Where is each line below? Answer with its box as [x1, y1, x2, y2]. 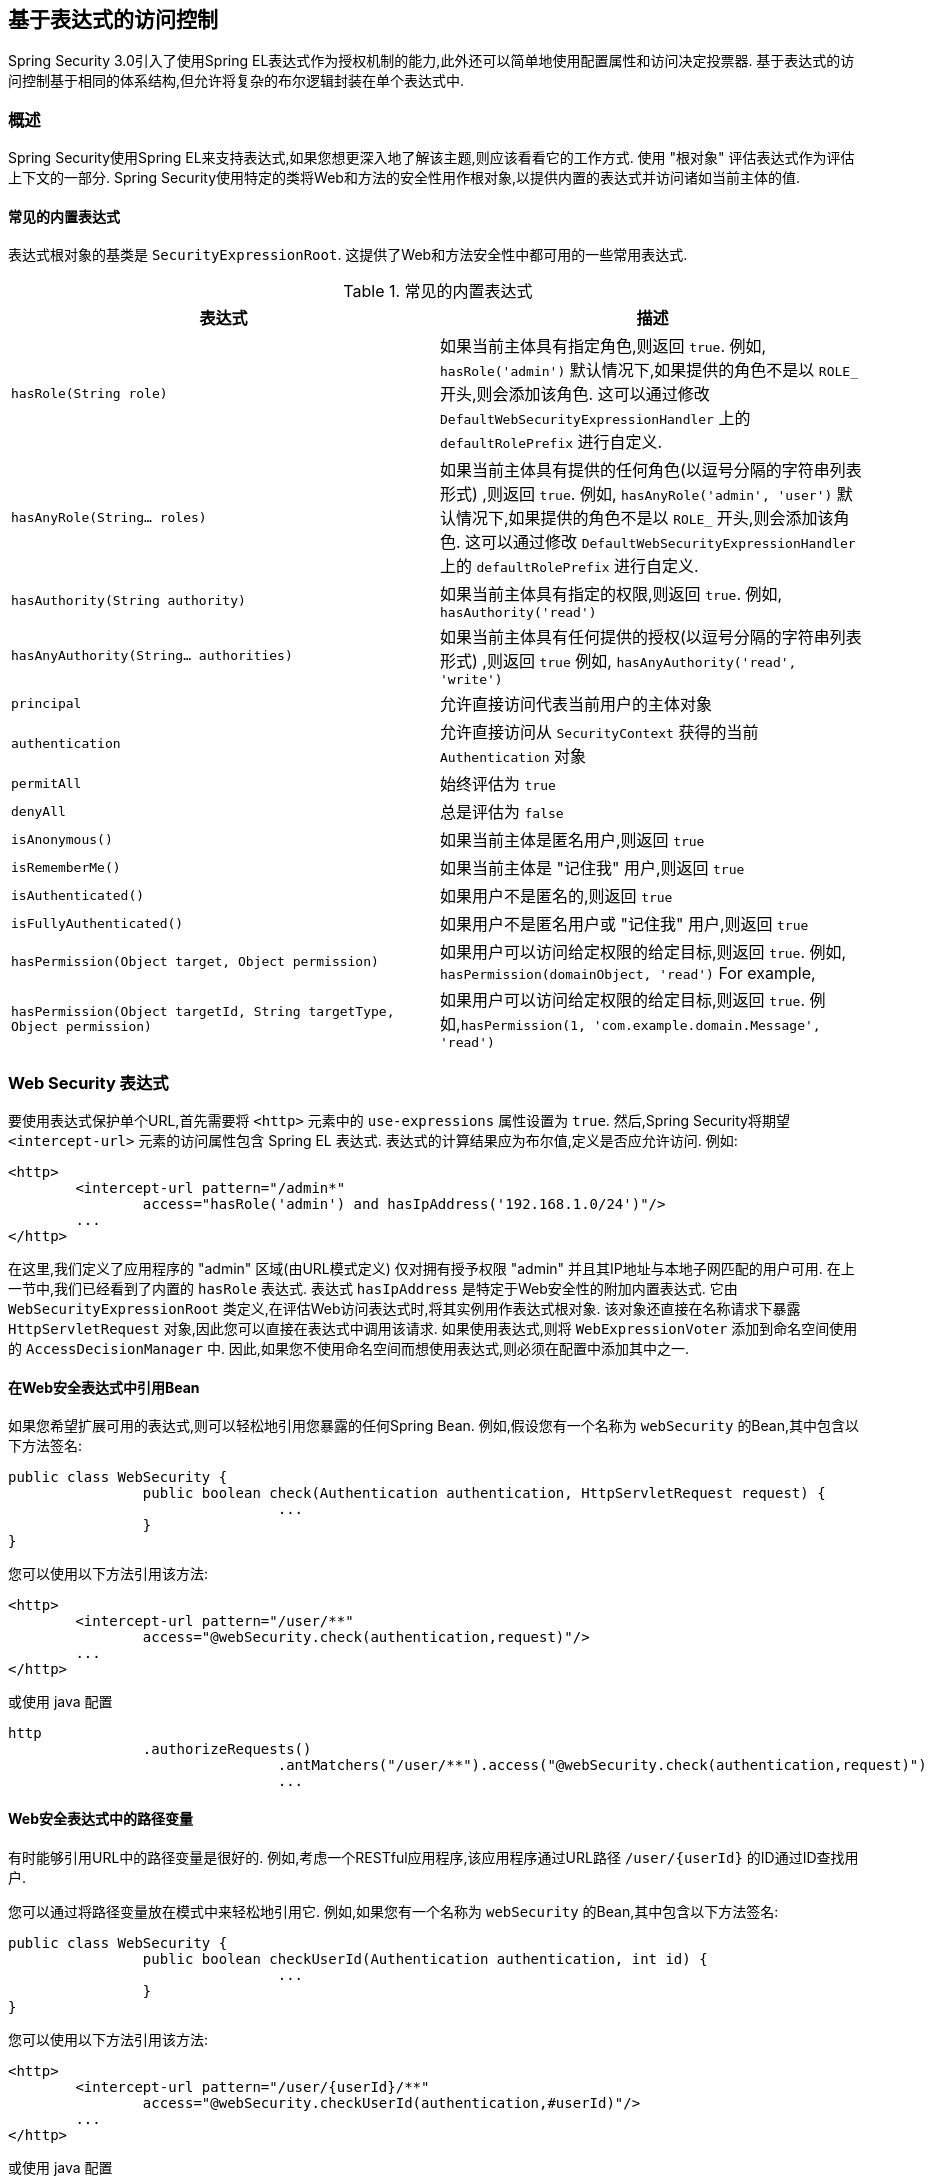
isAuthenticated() [11, 887, 145, 903]
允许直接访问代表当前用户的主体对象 [440, 694, 713, 715]
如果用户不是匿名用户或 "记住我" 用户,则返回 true [440, 914, 809, 935]
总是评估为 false [440, 802, 564, 823]
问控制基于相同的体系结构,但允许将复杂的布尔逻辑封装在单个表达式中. [8, 72, 465, 90]
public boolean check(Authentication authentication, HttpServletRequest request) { [142, 1485, 826, 1502]
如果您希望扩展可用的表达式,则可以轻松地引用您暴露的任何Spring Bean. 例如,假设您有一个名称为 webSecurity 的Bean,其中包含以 [8, 1417, 859, 1435]
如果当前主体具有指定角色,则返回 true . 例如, [440, 336, 767, 357]
